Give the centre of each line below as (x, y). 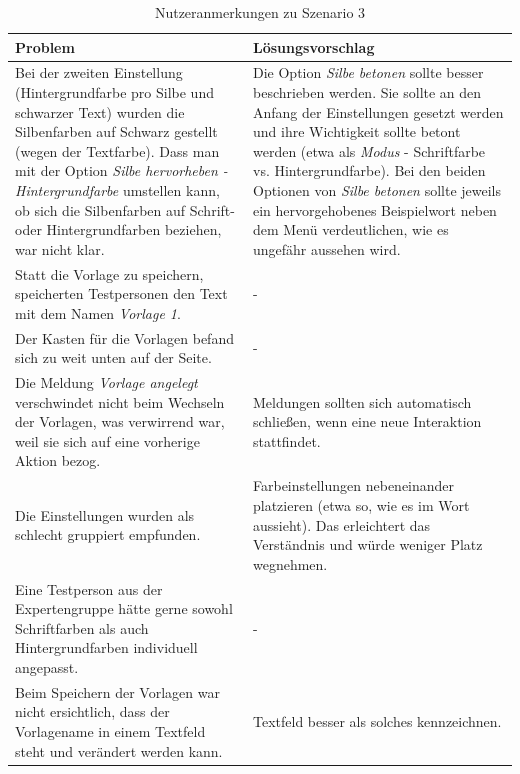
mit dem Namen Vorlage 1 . (98, 312)
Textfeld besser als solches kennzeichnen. (377, 721)
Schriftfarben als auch (82, 627)
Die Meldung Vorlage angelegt (106, 382)
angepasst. (47, 666)
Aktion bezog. (58, 460)
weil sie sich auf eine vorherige (107, 440)
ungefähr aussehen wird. (326, 248)
